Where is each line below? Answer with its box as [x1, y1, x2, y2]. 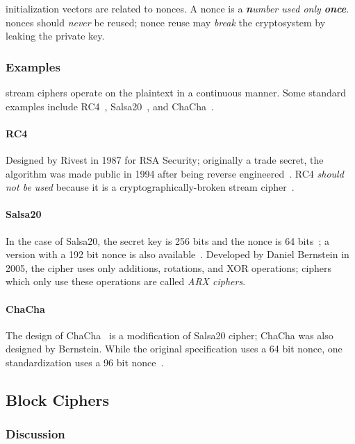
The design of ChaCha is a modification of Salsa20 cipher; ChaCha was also [6, 327, 333, 342]
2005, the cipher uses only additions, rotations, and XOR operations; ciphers [6, 260, 332, 275]
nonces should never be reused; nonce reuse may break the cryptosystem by [6, 15, 326, 29]
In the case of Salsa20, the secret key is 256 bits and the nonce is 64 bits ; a [6, 233, 330, 248]
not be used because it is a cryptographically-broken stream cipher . [6, 180, 295, 194]
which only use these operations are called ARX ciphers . [6, 274, 246, 289]
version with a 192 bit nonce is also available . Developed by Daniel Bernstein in [6, 247, 349, 262]
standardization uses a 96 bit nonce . [6, 355, 164, 369]
